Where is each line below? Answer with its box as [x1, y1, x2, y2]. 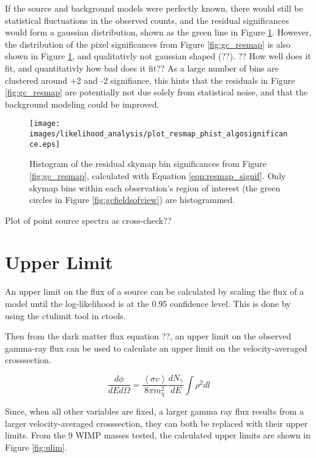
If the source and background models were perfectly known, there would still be [5, 2, 303, 14]
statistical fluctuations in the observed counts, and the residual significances [5, 13, 289, 26]
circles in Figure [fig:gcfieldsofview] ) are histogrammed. [29, 193, 235, 206]
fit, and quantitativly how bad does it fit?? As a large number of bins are [5, 61, 279, 74]
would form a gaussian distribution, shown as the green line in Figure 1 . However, [5, 26, 312, 39]
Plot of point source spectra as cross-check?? [5, 213, 172, 226]
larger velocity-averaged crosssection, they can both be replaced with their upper [5, 416, 308, 429]
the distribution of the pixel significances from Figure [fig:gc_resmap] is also [5, 37, 291, 50]
